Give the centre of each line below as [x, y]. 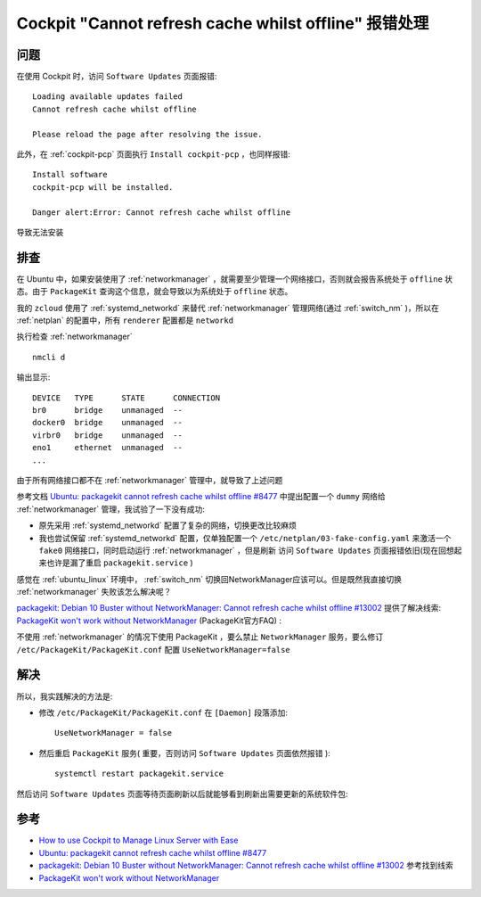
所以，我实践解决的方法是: [65, 696]
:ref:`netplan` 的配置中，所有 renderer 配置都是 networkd [125, 320]
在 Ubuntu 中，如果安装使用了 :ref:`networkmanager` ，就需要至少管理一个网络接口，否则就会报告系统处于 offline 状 [235, 279]
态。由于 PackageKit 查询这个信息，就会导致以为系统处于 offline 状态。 [155, 292]
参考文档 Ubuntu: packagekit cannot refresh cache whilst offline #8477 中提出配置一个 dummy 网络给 [201, 497]
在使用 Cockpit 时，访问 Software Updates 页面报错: [117, 77]
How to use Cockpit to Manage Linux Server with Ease [139, 840]
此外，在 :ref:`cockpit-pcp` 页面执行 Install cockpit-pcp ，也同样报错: [154, 154]
